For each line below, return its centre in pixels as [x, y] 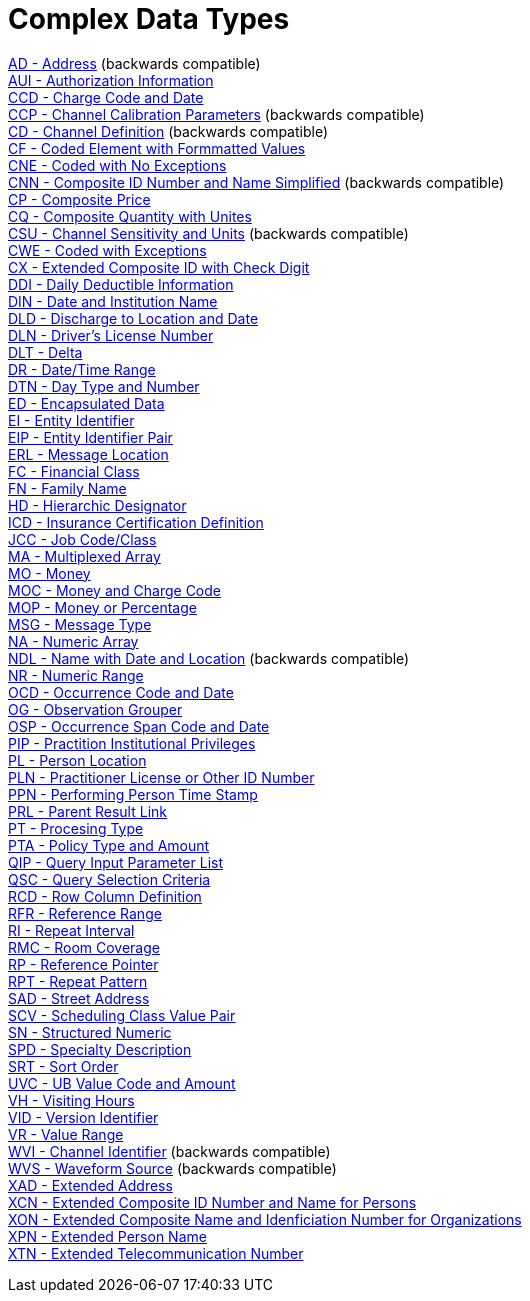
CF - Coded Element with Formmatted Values [157, 148]
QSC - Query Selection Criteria [109, 879]
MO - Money [49, 573]
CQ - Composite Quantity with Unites [130, 216]
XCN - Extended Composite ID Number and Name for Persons [212, 1202]
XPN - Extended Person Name [107, 1236]
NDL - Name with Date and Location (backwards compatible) [209, 658]
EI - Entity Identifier [71, 420]
